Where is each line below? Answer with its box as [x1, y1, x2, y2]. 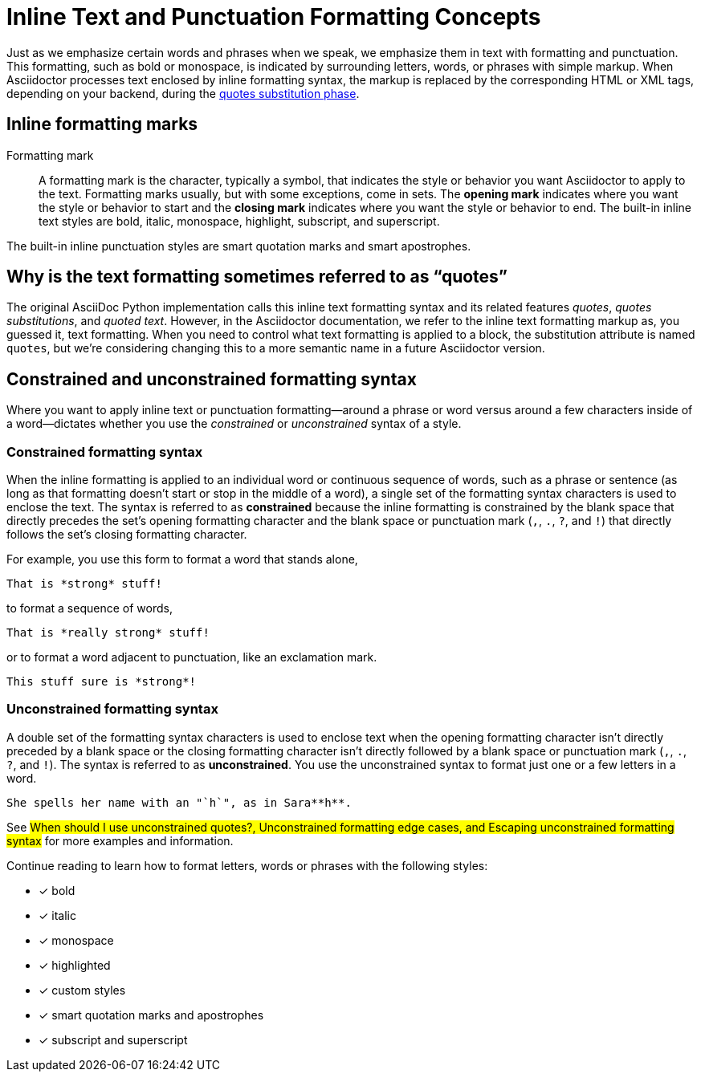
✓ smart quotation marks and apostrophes [39, 1007, 264, 1022]
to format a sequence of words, [6, 601, 173, 616]
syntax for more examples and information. [6, 833, 234, 848]
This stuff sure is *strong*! [6, 675, 197, 689]
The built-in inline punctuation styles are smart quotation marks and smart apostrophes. [6, 238, 471, 253]
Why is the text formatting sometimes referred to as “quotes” [6, 266, 508, 287]
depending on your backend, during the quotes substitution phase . [6, 86, 360, 100]
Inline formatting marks [6, 114, 198, 135]
